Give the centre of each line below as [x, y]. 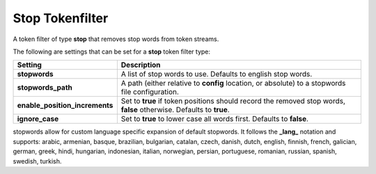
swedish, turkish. [37, 161]
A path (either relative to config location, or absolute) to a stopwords [233, 84]
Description [141, 65]
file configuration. [150, 92]
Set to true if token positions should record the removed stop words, [233, 101]
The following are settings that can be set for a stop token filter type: [112, 52]
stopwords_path [45, 88]
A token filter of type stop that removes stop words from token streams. [116, 39]
